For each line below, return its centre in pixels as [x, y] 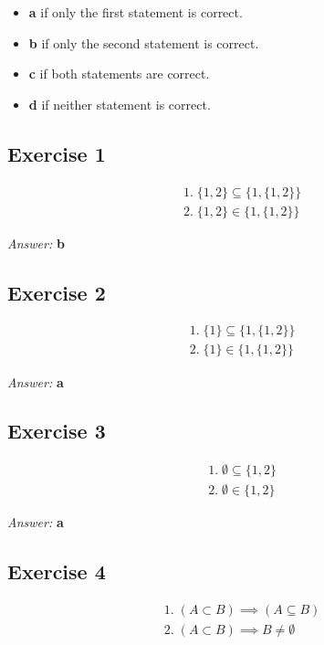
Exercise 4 [57, 571]
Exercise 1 [57, 153]
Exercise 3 [57, 431]
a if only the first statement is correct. [136, 12]
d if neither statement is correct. [120, 104]
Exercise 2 [57, 292]
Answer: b [36, 243]
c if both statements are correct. [119, 74]
